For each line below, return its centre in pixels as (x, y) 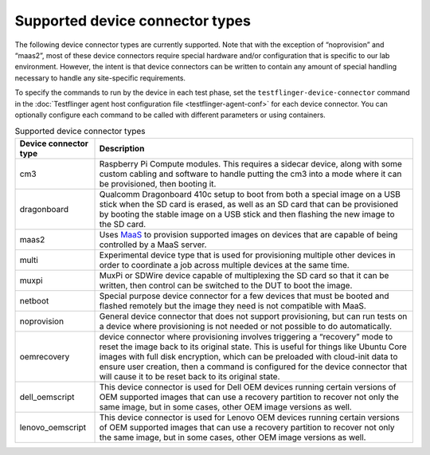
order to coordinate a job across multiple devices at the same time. (224, 265)
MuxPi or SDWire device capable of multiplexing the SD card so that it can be (244, 275)
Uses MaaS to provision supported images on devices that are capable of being (248, 234)
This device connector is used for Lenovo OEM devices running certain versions (249, 417)
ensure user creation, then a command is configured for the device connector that (253, 367)
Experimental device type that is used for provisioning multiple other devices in (247, 255)
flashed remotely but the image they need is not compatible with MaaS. (233, 305)
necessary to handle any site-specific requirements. (100, 78)
